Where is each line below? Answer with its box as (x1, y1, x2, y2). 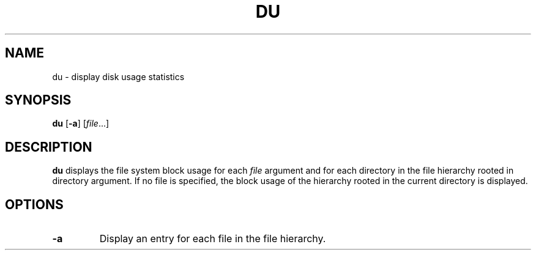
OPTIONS (5, 196, 64, 212)
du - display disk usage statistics (52, 71, 185, 82)
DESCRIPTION (5, 139, 92, 155)
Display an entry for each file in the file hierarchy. (99, 232, 326, 245)
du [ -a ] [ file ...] (52, 118, 110, 129)
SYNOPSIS (5, 92, 72, 108)
